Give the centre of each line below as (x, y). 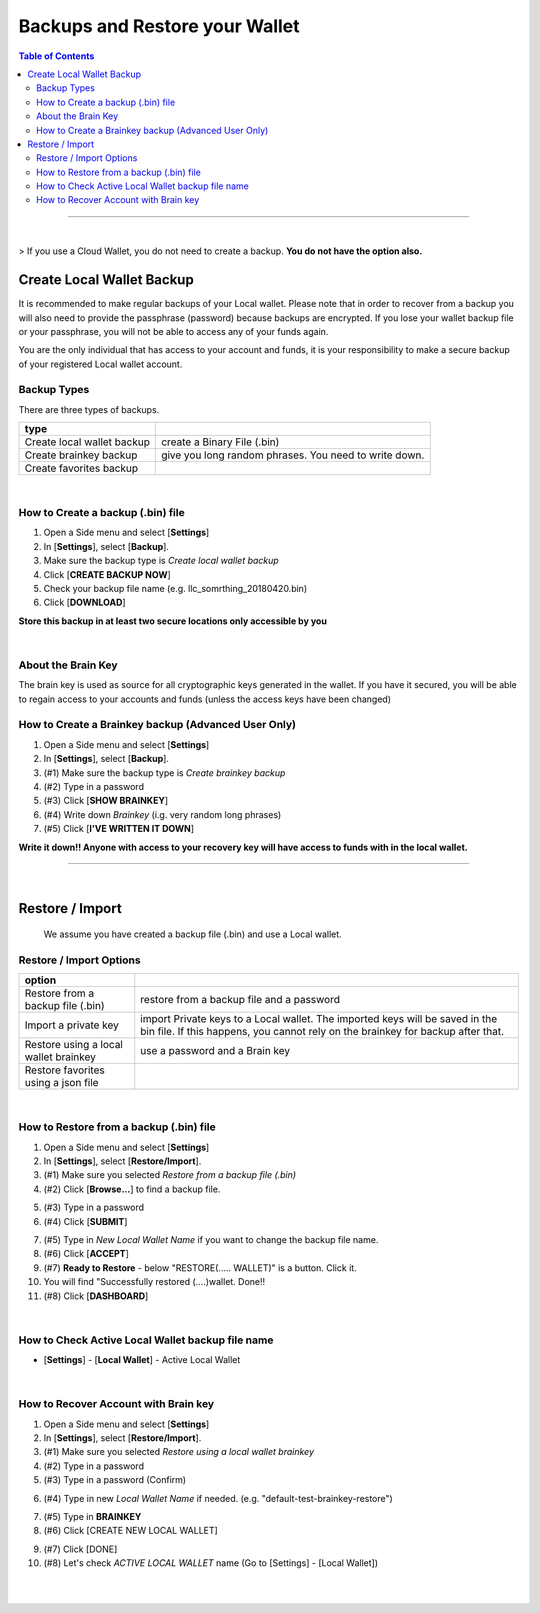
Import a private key (72, 1025)
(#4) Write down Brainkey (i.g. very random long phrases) (162, 814)
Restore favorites (64, 1070)
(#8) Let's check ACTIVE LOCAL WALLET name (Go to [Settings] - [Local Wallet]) (211, 1563)
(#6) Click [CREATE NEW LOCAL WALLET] (131, 1531)
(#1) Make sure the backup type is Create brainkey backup (164, 772)
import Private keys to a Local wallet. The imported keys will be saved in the (319, 1019)
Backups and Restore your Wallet (159, 26)
